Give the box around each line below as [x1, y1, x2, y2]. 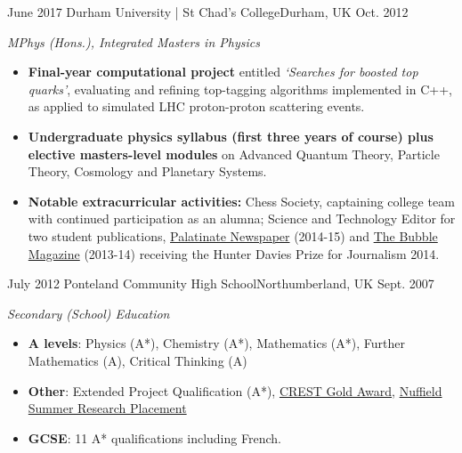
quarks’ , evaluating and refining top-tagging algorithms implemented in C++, [28, 79, 452, 98]
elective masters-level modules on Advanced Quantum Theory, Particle [28, 144, 440, 163]
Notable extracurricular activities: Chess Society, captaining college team [28, 191, 455, 210]
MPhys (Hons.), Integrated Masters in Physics [7, 32, 260, 51]
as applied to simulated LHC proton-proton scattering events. [28, 97, 365, 116]
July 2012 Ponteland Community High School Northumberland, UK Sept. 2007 [7, 274, 434, 293]
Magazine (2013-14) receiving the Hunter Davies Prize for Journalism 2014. [28, 244, 440, 263]
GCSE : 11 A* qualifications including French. [28, 428, 281, 447]
